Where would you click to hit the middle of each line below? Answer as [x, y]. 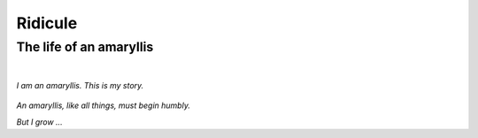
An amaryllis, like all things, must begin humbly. [103, 105]
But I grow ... [39, 122]
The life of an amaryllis [85, 47]
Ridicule [47, 23]
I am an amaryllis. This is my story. [80, 85]
